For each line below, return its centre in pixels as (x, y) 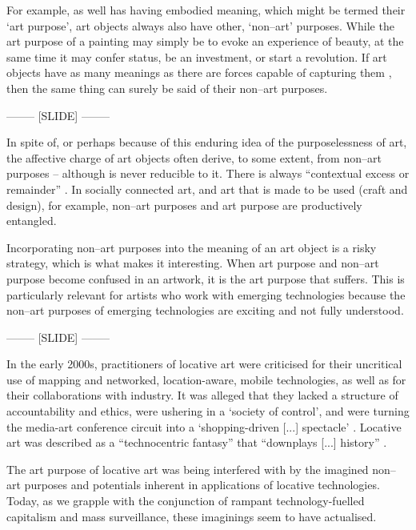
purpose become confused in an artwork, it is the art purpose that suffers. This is (206, 278)
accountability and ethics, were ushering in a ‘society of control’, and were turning (208, 411)
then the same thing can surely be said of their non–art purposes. (167, 88)
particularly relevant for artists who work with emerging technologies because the (206, 294)
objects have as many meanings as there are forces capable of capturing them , (199, 72)
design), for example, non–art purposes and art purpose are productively (184, 205)
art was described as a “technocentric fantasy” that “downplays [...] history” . (197, 442)
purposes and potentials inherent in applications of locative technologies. (202, 485)
